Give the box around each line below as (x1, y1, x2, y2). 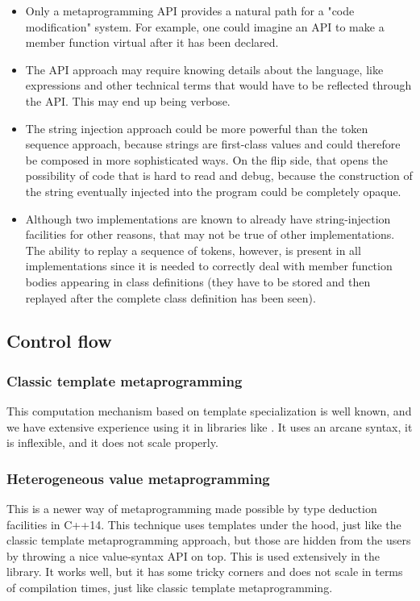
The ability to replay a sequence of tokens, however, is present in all (25, 241, 361, 258)
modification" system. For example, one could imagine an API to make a (25, 18, 385, 35)
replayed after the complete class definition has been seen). (25, 289, 316, 306)
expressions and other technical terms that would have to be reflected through (25, 77, 412, 94)
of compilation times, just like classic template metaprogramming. (6, 579, 333, 596)
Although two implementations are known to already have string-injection (25, 210, 391, 227)
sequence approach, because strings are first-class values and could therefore (25, 136, 401, 152)
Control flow (6, 328, 112, 353)
